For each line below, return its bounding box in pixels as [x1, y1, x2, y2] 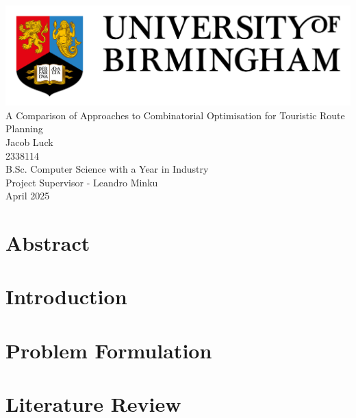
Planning [5, 121, 43, 136]
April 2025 [5, 188, 50, 203]
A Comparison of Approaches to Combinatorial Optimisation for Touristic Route [5, 108, 345, 122]
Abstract [5, 229, 90, 257]
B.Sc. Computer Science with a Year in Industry [5, 162, 209, 176]
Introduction [5, 282, 127, 310]
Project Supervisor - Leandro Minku [5, 175, 158, 189]
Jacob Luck [5, 134, 53, 149]
